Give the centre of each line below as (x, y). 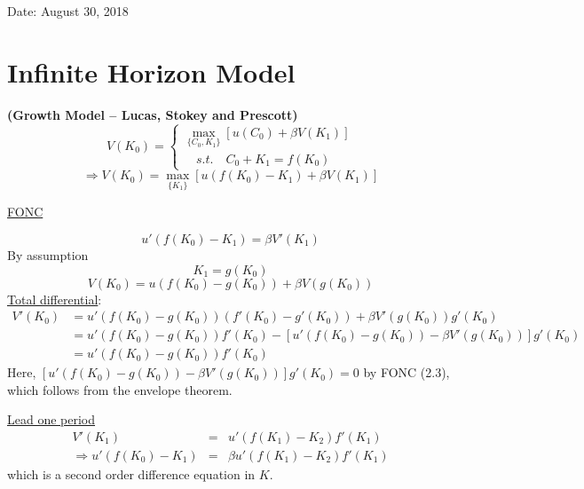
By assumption (48, 254)
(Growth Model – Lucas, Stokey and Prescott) (153, 114)
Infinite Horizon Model (151, 71)
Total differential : (55, 299)
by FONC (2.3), (406, 372)
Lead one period (51, 419)
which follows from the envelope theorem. (120, 389)
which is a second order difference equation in (131, 474)
